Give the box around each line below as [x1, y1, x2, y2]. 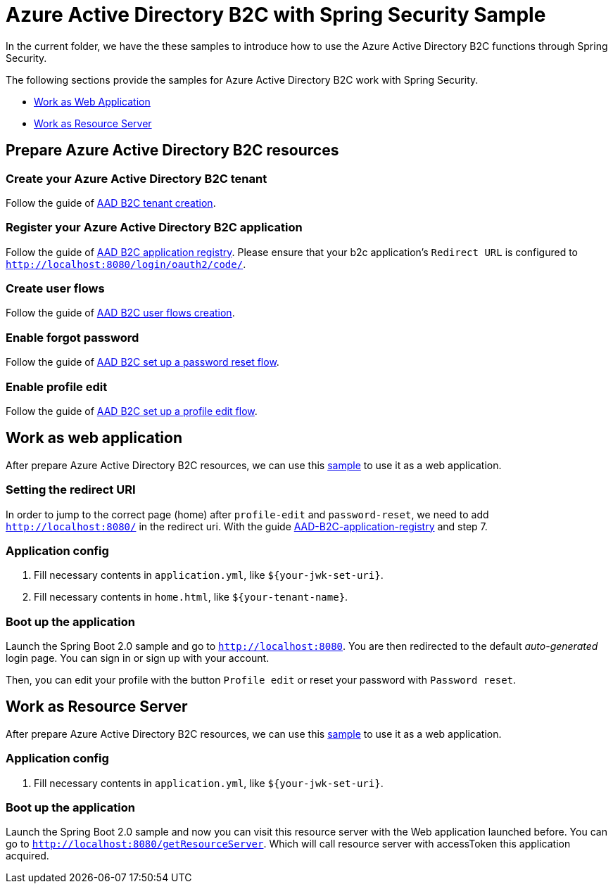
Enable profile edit [6, 379, 108, 394]
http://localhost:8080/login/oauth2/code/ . [6, 257, 246, 270]
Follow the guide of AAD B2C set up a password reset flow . [6, 356, 279, 369]
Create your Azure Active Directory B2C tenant [6, 171, 267, 186]
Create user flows [6, 281, 105, 296]
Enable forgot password [6, 330, 139, 345]
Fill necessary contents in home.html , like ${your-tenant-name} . [34, 591, 348, 603]
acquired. [6, 850, 49, 862]
